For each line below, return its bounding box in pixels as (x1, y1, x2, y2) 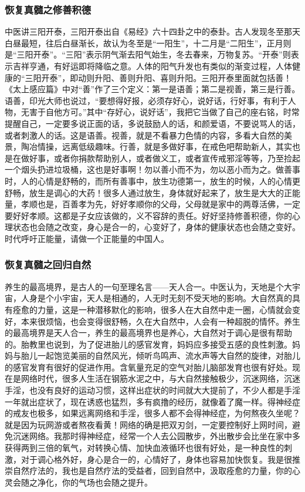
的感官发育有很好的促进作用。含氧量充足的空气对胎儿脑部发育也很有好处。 (5, 360, 292, 373)
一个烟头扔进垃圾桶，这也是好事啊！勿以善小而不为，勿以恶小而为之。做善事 (5, 163, 300, 176)
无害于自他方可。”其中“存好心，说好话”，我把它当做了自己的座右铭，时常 (21, 106, 300, 118)
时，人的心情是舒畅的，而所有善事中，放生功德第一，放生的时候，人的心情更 (5, 174, 300, 187)
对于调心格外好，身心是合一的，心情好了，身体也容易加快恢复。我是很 (21, 453, 292, 465)
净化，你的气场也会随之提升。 (37, 476, 152, 488)
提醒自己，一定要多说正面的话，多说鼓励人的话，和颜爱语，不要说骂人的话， (5, 117, 300, 129)
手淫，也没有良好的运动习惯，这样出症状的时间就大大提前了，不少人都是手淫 (5, 384, 300, 396)
